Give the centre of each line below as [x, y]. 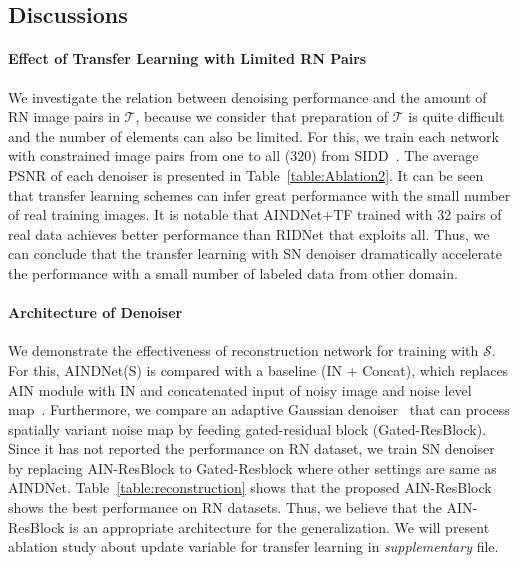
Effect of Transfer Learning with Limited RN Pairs [187, 58]
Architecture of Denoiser [95, 312]
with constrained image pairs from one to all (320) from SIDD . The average [243, 155]
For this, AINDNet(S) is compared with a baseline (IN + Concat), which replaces [258, 369]
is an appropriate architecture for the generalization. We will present [279, 526]
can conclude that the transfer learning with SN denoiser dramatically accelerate [255, 253]
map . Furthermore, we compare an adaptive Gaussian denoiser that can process [259, 409]
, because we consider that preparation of [262, 116]
